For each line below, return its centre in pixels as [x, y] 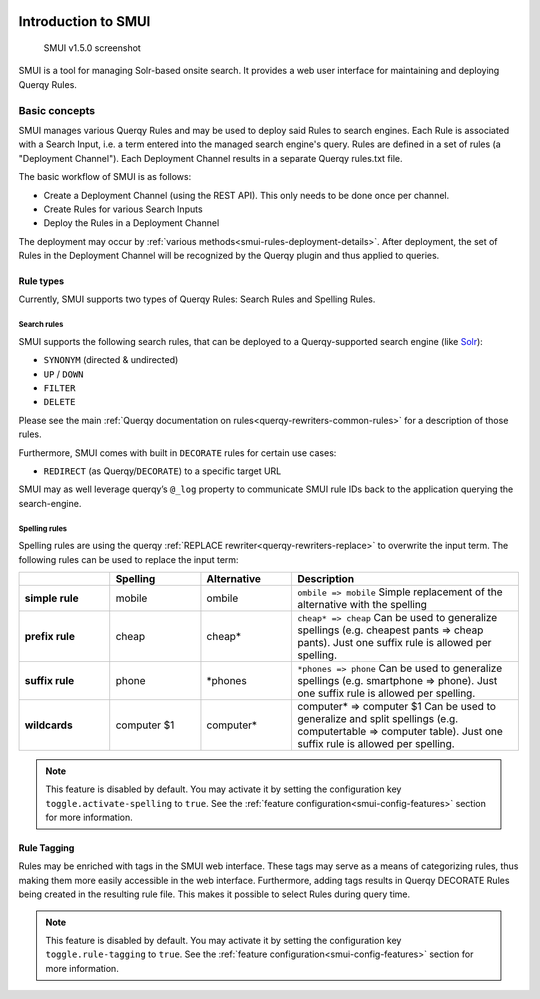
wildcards [49, 725]
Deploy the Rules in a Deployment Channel [131, 223]
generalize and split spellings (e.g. [377, 718]
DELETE [59, 402]
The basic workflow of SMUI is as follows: [105, 177]
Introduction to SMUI [84, 21]
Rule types [41, 281]
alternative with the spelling [361, 604]
